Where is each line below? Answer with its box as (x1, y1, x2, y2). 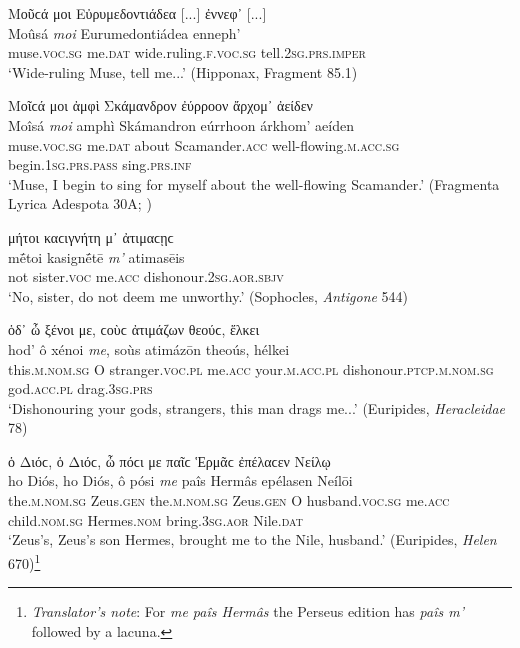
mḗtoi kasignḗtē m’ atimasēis (8, 246, 185, 267)
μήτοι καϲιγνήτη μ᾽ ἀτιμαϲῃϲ (8, 226, 174, 247)
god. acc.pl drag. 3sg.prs (8, 378, 153, 399)
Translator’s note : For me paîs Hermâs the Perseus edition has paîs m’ (31, 601, 464, 622)
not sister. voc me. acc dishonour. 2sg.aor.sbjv (8, 266, 284, 287)
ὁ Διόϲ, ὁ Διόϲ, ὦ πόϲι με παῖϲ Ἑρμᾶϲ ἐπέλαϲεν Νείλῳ (8, 450, 331, 471)
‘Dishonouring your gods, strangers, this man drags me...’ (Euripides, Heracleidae (8, 397, 505, 418)
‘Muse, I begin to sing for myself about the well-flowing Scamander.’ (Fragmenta (8, 173, 500, 194)
